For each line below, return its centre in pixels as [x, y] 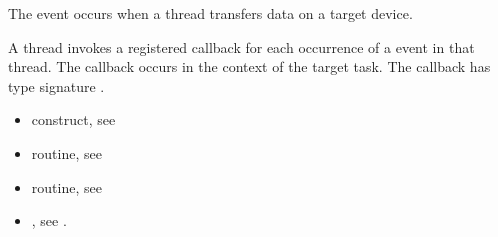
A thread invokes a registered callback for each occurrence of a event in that [241, 46]
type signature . [56, 85]
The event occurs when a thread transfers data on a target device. [210, 13]
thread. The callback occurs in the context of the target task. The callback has [249, 66]
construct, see [73, 119]
